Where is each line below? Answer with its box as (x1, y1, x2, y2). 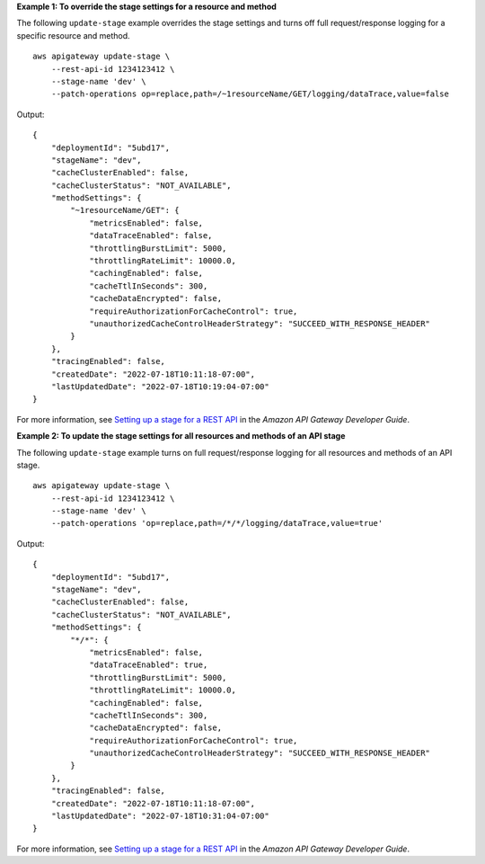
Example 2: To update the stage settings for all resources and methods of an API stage (16, 431, 346, 441)
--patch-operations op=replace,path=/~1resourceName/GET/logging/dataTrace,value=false (50, 89, 449, 99)
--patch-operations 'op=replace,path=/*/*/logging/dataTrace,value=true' (50, 518, 384, 529)
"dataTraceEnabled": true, (89, 660, 208, 670)
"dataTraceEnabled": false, (89, 230, 213, 241)
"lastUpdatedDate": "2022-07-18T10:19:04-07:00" (50, 381, 269, 391)
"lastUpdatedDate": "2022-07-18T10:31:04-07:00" (50, 811, 269, 822)
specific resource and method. (16, 30, 130, 40)
